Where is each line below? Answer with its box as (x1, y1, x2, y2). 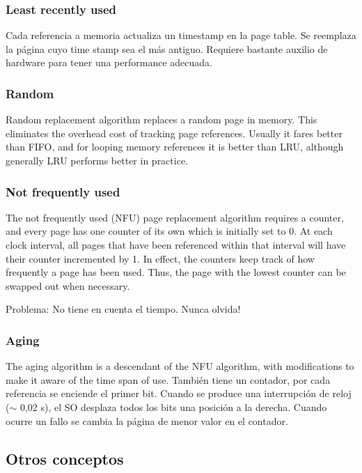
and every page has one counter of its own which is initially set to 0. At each (6, 224, 333, 238)
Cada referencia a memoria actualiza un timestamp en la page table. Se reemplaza (6, 28, 356, 42)
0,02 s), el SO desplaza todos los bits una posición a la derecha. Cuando (19, 399, 327, 414)
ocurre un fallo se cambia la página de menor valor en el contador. (6, 413, 288, 428)
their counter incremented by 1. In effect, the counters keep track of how (6, 251, 315, 265)
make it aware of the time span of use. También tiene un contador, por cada (6, 372, 331, 387)
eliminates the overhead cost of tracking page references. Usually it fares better (6, 125, 343, 140)
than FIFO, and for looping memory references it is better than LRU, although (6, 139, 344, 154)
